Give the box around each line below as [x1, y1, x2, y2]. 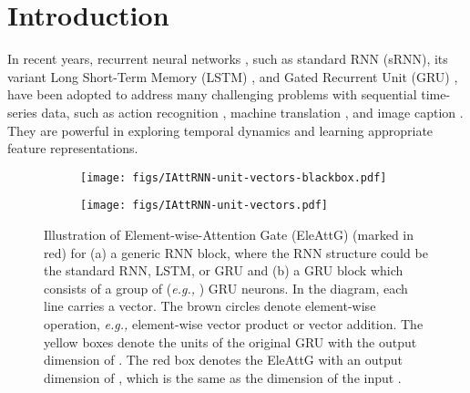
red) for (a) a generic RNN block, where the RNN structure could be [44, 243, 428, 262]
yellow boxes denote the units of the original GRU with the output [44, 332, 417, 351]
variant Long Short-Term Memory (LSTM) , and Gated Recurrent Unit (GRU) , [7, 67, 458, 86]
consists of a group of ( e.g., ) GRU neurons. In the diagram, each [44, 278, 408, 297]
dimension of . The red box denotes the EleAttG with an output [44, 350, 404, 369]
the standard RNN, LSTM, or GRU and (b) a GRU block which [44, 261, 404, 280]
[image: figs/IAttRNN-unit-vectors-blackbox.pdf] [80, 171, 387, 184]
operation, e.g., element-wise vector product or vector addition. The [44, 314, 424, 333]
